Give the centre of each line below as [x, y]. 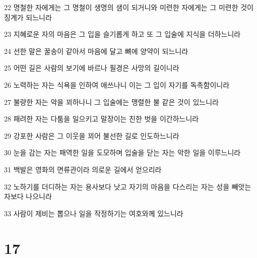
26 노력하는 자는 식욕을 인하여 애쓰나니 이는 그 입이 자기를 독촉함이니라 [117, 84]
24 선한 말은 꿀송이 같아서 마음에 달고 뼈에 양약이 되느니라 [96, 51]
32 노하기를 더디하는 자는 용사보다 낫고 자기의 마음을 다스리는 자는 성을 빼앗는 [128, 186]
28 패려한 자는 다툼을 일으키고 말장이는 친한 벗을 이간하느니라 [102, 119]
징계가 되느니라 [28, 17]
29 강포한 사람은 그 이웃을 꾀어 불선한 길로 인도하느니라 [92, 135]
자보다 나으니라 [28, 196]
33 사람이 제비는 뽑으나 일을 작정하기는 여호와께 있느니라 [94, 213]
